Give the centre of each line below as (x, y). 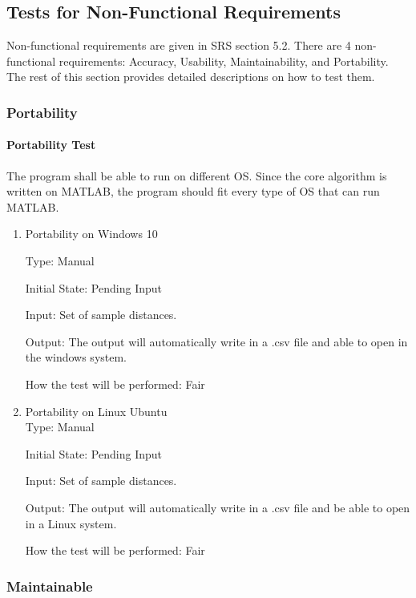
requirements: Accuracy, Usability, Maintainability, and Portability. (224, 61)
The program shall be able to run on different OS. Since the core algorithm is (197, 175)
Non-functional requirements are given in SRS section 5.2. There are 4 (179, 45)
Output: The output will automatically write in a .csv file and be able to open (218, 507)
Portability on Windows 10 (91, 234)
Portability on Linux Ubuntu (96, 411)
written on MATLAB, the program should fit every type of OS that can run (193, 191)
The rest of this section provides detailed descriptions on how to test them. (191, 77)
